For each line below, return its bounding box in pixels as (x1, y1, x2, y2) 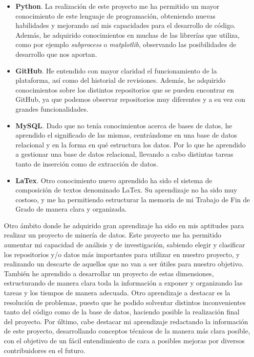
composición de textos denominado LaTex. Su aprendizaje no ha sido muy (15, 185, 237, 195)
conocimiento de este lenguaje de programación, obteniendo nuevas (15, 10, 216, 21)
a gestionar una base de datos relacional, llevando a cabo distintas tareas (15, 149, 233, 159)
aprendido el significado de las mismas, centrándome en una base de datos (15, 130, 237, 140)
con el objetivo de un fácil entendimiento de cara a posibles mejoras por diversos (4, 335, 245, 345)
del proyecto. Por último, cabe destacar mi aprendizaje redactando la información (4, 316, 248, 326)
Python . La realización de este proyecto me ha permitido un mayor (15, 1, 220, 11)
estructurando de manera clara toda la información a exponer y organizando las (4, 278, 243, 288)
